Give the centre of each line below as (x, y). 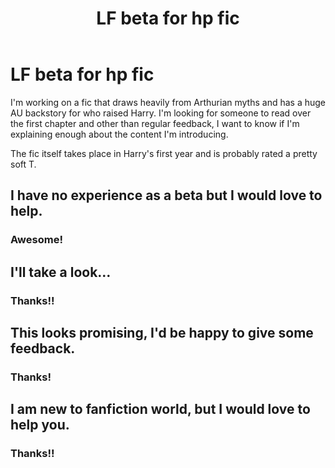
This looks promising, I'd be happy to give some (162, 332)
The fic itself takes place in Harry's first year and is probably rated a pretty (164, 153)
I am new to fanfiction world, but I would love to (160, 409)
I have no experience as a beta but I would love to (166, 195)
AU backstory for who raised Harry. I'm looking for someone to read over (161, 113)
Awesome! (36, 240)
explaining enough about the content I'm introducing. (119, 134)
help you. (40, 425)
